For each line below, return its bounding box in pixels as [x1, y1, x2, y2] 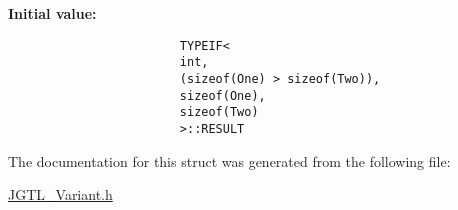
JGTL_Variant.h [8, 184, 113, 205]
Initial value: [8, 3, 97, 23]
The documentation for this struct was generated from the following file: [8, 150, 451, 171]
